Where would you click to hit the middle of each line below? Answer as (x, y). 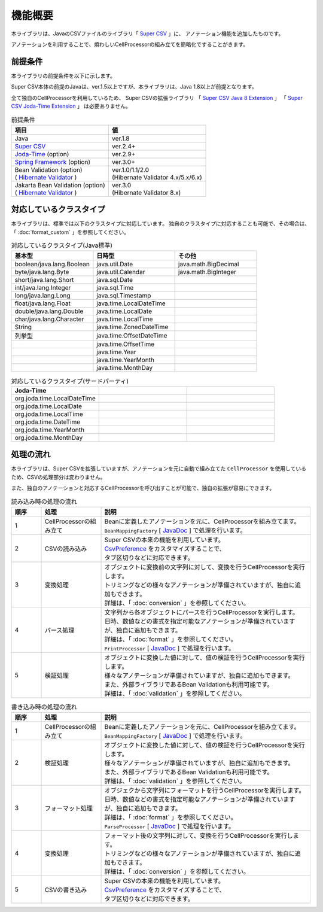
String (23, 327)
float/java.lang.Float (43, 303)
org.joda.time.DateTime (48, 422)
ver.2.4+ (124, 146)
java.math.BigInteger (207, 272)
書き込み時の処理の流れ (44, 707)
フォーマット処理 (68, 808)
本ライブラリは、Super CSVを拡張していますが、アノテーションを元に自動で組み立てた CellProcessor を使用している (159, 469)
